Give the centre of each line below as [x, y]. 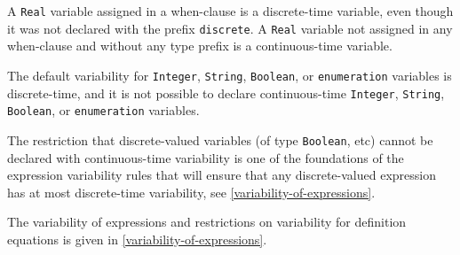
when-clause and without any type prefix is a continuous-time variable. [200, 46]
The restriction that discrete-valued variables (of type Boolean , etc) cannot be [220, 139]
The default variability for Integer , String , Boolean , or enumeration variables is [230, 75]
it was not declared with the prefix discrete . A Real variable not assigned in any [230, 28]
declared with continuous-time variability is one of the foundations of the [206, 157]
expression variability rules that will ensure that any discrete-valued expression [222, 175]
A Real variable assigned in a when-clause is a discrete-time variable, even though [230, 11]
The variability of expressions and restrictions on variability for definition [207, 222]
